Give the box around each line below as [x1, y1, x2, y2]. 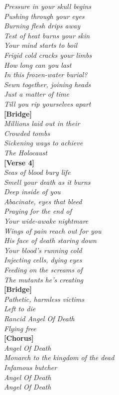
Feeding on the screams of [4, 264, 83, 275]
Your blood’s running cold [4, 245, 82, 255]
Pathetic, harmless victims [4, 293, 85, 304]
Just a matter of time [4, 89, 69, 99]
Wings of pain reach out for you [4, 225, 102, 236]
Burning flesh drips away [4, 20, 80, 31]
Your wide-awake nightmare [4, 216, 89, 226]
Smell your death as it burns [4, 176, 91, 187]
